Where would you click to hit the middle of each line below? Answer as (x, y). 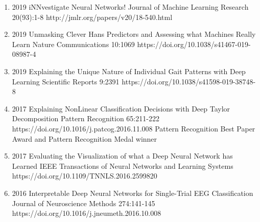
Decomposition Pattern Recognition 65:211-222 (86, 118)
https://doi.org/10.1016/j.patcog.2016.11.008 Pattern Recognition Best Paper (134, 128)
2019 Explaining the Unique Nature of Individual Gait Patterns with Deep (129, 71)
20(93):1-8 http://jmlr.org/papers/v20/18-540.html (92, 17)
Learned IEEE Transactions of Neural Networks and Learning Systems (123, 165)
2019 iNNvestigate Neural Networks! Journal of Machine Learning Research (130, 7)
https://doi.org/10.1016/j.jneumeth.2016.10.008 (87, 213)
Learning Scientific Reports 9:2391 (66, 81)
